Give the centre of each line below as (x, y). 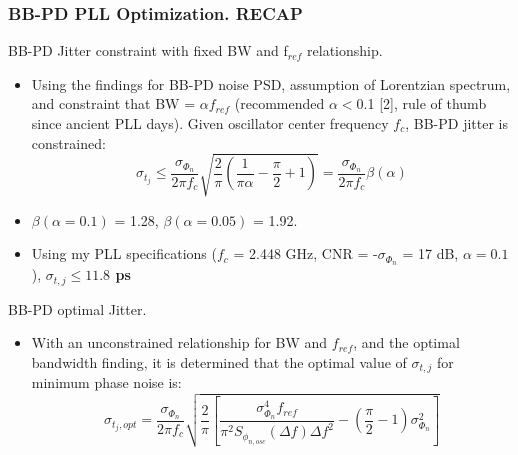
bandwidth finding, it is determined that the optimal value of (219, 361)
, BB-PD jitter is (456, 123)
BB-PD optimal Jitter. (77, 308)
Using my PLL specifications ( (124, 253)
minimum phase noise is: (106, 382)
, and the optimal (406, 342)
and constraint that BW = (113, 103)
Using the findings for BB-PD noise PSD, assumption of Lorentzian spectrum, (271, 83)
